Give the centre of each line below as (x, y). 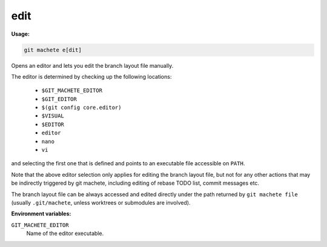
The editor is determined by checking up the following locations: (91, 76)
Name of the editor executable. (65, 234)
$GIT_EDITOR (59, 99)
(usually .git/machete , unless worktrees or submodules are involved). (101, 202)
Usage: (21, 34)
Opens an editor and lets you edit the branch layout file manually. (92, 65)
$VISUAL (53, 116)
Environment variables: (41, 214)
